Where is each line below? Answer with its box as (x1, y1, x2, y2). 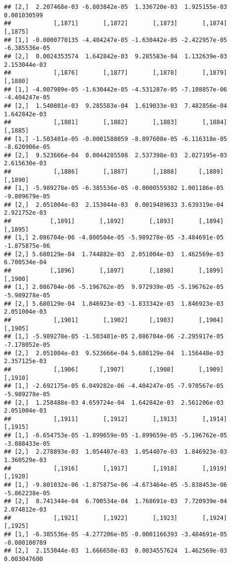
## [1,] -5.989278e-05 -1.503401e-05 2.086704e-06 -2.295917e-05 (4, 333, 224, 340)
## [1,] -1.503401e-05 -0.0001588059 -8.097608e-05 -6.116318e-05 (4, 135, 228, 142)
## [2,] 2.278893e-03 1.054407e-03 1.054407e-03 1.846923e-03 (4, 448, 228, 456)
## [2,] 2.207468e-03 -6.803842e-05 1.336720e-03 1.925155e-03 (4, 3, 228, 10)
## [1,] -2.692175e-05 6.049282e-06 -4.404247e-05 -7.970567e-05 (4, 382, 224, 390)
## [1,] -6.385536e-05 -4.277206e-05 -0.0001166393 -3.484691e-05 (4, 531, 228, 538)
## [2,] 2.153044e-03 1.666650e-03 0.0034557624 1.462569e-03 (4, 547, 228, 555)
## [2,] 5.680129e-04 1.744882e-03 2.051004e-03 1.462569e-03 (4, 250, 224, 258)
